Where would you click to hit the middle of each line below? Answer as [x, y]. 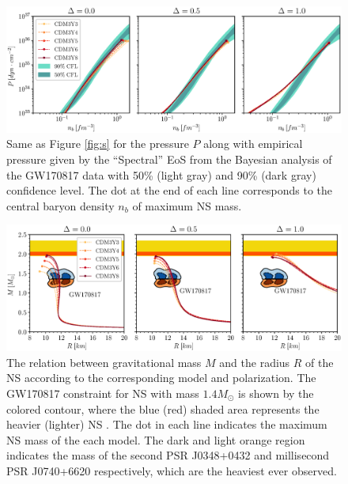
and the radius [255, 362]
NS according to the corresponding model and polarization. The [161, 378]
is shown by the [276, 393]
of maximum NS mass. [187, 205]
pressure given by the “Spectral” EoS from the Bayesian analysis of [169, 159]
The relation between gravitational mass [104, 362]
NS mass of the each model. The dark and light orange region [156, 439]
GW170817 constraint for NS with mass [103, 393]
